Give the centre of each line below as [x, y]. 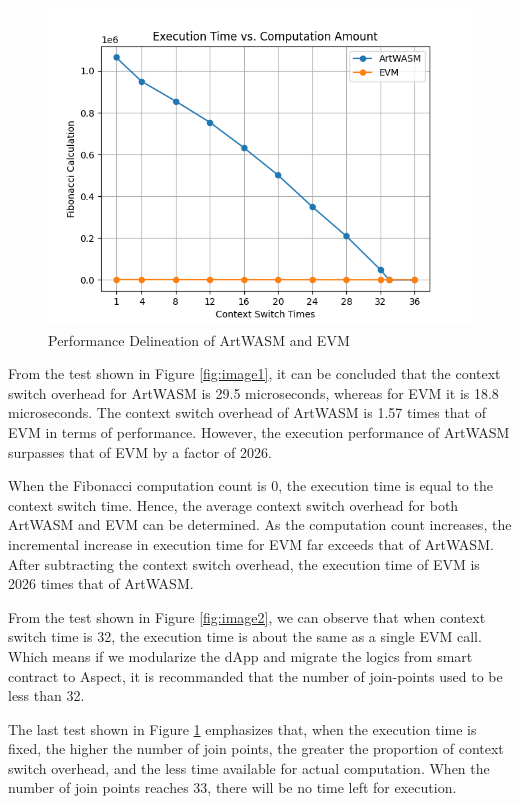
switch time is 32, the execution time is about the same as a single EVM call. [245, 636]
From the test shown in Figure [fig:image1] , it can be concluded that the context [254, 373]
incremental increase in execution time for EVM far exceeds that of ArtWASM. [251, 543]
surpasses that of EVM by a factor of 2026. [140, 451]
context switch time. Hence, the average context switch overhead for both [233, 504]
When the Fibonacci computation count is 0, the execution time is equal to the [250, 485]
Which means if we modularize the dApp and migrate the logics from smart [240, 655]
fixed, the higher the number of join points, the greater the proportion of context [256, 748]
